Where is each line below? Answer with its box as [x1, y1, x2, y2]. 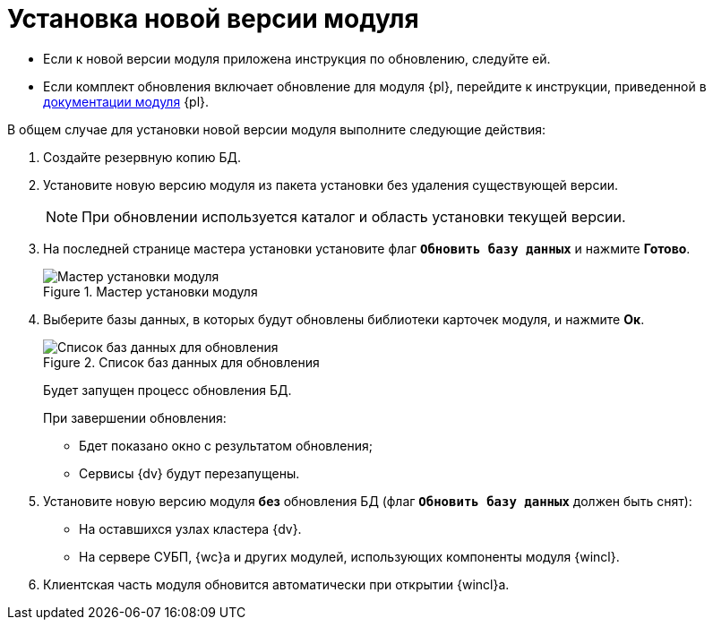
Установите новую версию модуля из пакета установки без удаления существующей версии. [43, 176, 619, 193]
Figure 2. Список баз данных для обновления [43, 354, 320, 370]
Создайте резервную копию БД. [43, 149, 242, 165]
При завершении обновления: [43, 409, 227, 425]
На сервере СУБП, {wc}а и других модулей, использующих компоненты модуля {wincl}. [79, 548, 620, 564]
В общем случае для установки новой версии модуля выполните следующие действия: [7, 121, 545, 137]
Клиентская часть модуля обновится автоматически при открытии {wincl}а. [43, 576, 510, 592]
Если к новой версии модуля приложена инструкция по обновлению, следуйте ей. [43, 50, 551, 66]
